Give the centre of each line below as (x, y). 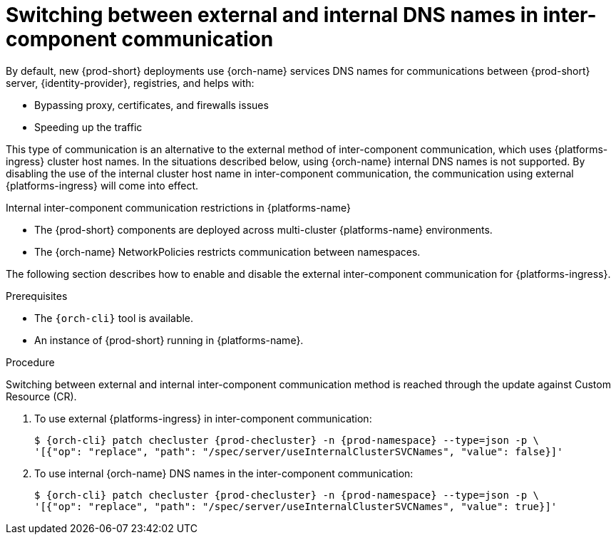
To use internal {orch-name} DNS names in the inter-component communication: (224, 473)
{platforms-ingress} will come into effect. (102, 185)
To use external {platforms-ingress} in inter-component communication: (203, 418)
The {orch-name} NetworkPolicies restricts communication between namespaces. (227, 251)
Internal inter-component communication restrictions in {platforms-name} (178, 207)
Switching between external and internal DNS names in (272, 15)
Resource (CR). (41, 396)
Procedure (30, 362)
